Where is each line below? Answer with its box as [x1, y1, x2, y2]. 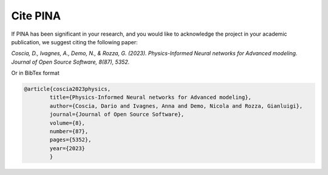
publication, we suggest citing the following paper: [11, 38, 138, 45]
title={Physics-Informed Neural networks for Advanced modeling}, [49, 94, 252, 101]
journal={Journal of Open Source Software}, [49, 111, 185, 118]
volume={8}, [49, 119, 85, 127]
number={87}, [49, 128, 89, 135]
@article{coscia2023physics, [24, 85, 111, 93]
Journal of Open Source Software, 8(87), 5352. [11, 58, 130, 65]
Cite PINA [11, 9, 61, 22]
